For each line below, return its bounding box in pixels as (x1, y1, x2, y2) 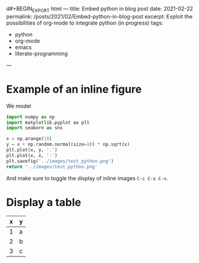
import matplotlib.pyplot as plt (6, 119, 90, 125)
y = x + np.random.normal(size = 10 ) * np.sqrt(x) (6, 141, 130, 147)
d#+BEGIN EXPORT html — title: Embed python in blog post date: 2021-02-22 (6, 5, 194, 14)
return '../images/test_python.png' (6, 164, 98, 170)
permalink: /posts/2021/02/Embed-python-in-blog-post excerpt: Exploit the (6, 13, 193, 20)
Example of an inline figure (6, 82, 142, 96)
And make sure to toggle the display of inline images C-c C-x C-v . (6, 174, 168, 182)
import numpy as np (6, 114, 55, 120)
